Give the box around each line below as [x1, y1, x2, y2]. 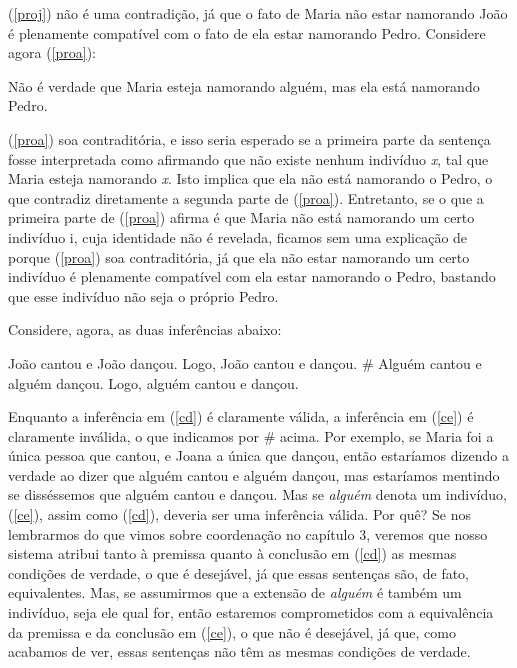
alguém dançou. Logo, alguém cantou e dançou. [8, 372, 299, 393]
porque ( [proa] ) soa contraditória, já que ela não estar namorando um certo [8, 246, 470, 267]
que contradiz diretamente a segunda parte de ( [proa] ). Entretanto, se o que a [8, 187, 484, 208]
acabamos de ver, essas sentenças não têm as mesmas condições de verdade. [8, 641, 471, 662]
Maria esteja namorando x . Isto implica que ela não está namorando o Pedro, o [8, 168, 493, 189]
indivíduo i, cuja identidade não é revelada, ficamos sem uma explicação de [8, 226, 468, 247]
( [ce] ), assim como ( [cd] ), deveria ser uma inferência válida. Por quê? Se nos [8, 504, 472, 525]
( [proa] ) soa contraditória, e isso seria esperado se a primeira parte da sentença [8, 128, 491, 149]
